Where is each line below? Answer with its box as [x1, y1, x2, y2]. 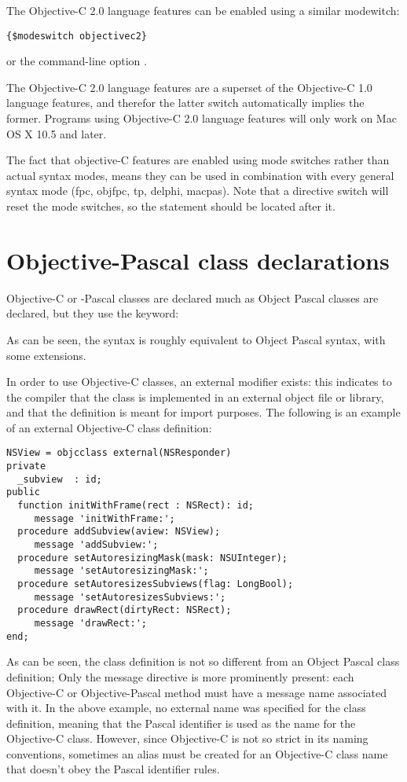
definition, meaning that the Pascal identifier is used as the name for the [6, 714, 356, 731]
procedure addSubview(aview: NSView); [17, 526, 221, 538]
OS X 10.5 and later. [6, 125, 107, 141]
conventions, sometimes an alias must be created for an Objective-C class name [6, 745, 388, 762]
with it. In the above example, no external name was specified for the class [6, 699, 366, 716]
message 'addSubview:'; [34, 539, 159, 551]
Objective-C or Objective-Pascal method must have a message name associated [6, 684, 387, 700]
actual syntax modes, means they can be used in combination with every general [6, 167, 394, 183]
